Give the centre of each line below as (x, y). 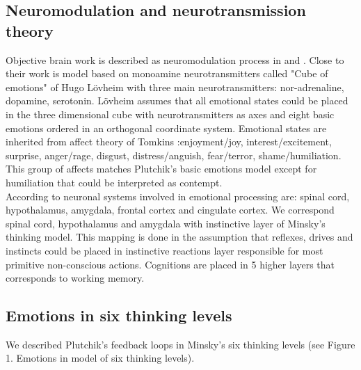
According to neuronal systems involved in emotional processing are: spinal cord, (178, 196)
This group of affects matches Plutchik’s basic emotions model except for (161, 169)
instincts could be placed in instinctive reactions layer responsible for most (165, 250)
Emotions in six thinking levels (119, 315)
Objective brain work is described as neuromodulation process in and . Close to (175, 59)
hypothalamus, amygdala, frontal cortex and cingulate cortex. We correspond (170, 210)
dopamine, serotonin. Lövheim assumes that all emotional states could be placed (177, 100)
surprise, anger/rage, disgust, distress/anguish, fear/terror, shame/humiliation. (174, 155)
